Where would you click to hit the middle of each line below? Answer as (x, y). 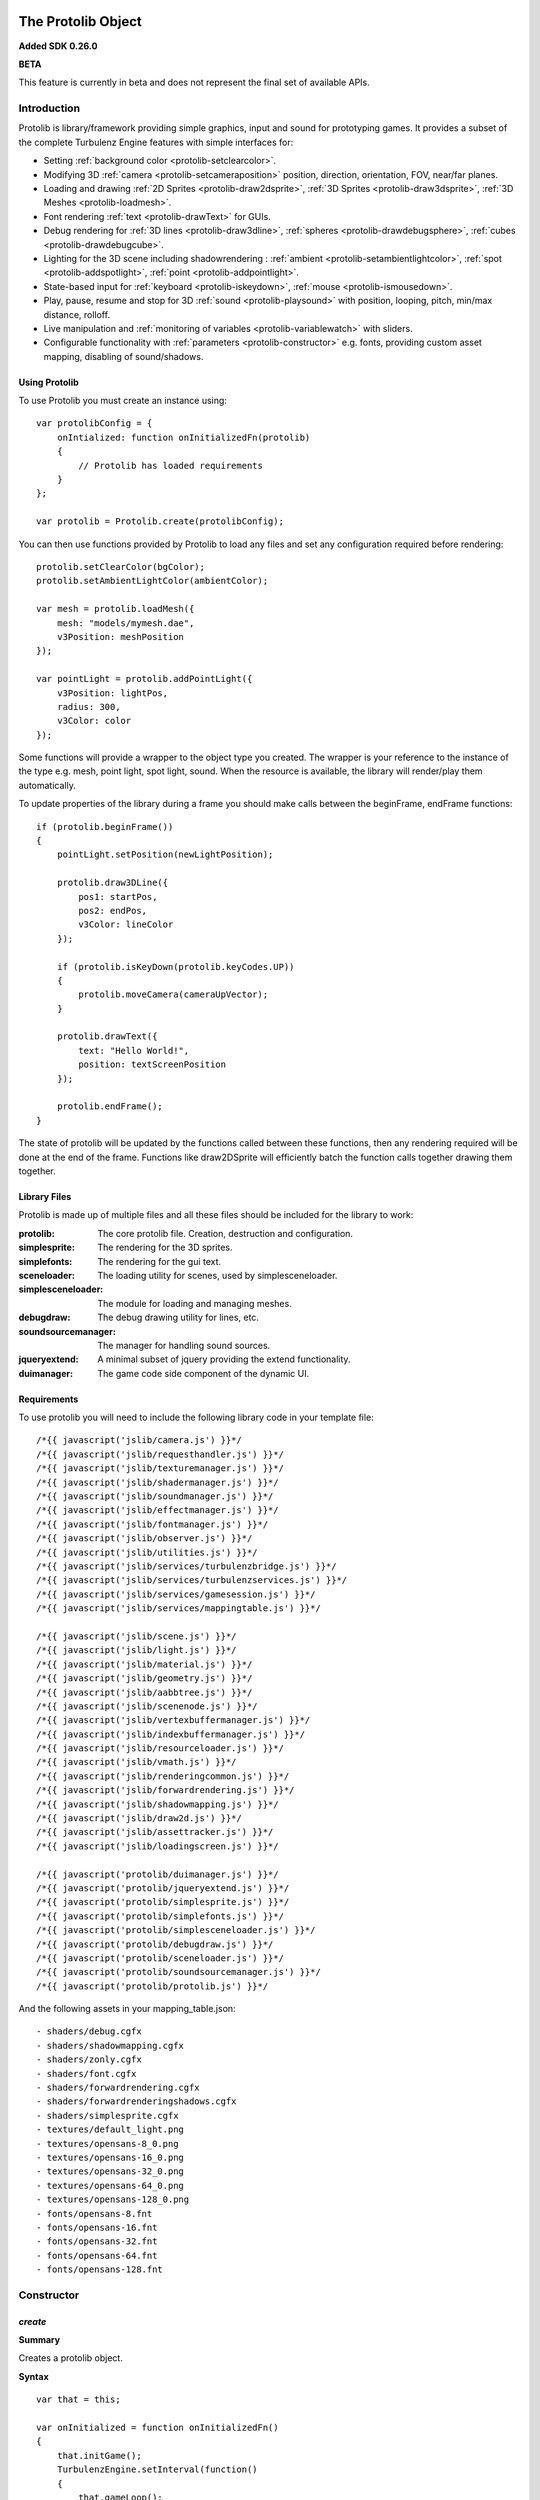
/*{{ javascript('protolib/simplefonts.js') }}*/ (160, 1916)
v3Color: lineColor (126, 924)
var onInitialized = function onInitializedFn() (157, 2428)
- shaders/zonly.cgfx (89, 2059)
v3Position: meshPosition (120, 636)
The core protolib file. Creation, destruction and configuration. (225, 1233)
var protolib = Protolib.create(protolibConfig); (160, 521)
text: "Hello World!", (134, 1050)
